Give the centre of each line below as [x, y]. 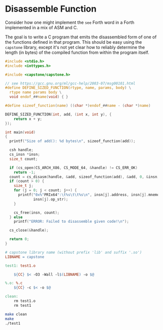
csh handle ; [22, 150]
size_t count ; [24, 159]
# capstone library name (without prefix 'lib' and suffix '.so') [73, 252]
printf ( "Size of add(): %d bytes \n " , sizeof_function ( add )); [73, 141]
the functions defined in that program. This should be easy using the [73, 42]
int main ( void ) [20, 132]
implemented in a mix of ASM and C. [41, 27]
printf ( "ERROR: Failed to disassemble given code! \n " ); [72, 222]
